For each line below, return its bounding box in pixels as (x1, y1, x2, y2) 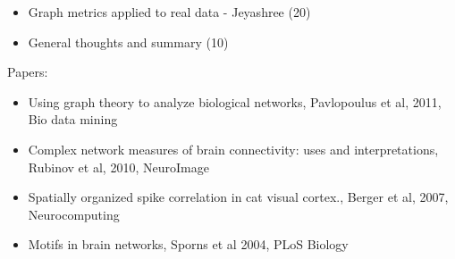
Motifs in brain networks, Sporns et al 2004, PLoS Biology (28, 235, 349, 254)
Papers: (7, 63, 48, 81)
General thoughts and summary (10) (28, 32, 229, 51)
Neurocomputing (28, 205, 120, 223)
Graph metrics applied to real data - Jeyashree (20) (28, 3, 311, 21)
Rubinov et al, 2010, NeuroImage (28, 157, 209, 176)
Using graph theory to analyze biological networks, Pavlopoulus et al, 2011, (28, 92, 442, 111)
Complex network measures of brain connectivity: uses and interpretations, (28, 139, 439, 158)
